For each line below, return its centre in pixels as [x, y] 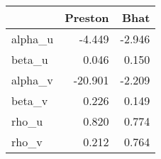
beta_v [30, 100]
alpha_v [32, 80]
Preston [87, 17]
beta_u [30, 59]
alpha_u [33, 39]
